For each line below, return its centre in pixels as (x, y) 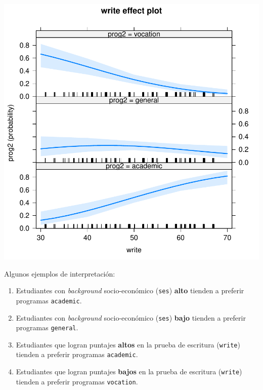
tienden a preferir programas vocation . (77, 381)
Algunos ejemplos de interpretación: (60, 273)
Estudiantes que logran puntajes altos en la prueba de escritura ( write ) (128, 344)
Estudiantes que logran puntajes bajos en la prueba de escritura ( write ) (129, 372)
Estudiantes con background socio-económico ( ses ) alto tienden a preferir (130, 290)
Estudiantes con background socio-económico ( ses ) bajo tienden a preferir (131, 317)
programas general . (47, 327)
